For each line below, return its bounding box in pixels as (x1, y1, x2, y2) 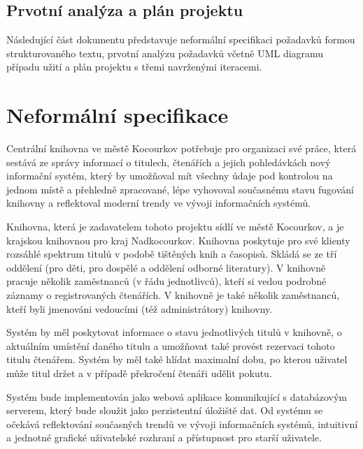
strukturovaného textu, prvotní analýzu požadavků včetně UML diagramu (6, 45, 324, 60)
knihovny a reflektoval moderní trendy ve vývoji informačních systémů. (6, 196, 311, 210)
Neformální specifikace (6, 101, 229, 129)
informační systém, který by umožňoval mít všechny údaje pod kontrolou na (6, 168, 333, 183)
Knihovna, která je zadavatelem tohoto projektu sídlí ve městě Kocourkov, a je (6, 219, 344, 234)
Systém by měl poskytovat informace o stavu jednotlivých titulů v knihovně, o (6, 325, 342, 339)
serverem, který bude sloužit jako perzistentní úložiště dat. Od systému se (6, 403, 323, 418)
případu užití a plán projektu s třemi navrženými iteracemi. (6, 59, 262, 74)
